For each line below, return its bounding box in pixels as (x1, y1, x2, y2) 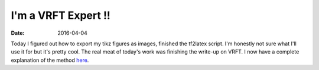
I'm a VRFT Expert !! (11, 9, 110, 22)
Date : (11, 29, 25, 36)
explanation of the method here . (11, 56, 89, 64)
